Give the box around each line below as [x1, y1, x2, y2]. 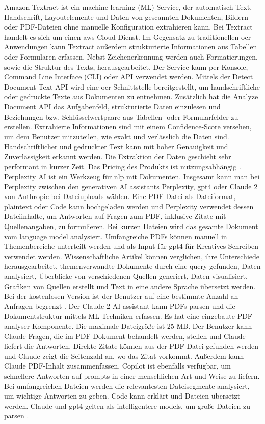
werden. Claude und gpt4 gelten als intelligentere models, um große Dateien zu [4, 400, 251, 411]
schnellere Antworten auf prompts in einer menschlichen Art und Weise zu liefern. [4, 370, 260, 381]
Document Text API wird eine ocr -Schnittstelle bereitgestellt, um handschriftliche [4, 81, 260, 92]
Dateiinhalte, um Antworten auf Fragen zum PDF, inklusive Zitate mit [4, 211, 226, 221]
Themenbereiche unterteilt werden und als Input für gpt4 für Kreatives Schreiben [4, 241, 259, 251]
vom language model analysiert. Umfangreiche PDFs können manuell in [4, 231, 227, 241]
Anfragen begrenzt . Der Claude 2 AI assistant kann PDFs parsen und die [4, 300, 235, 311]
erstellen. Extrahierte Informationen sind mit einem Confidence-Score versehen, [4, 121, 252, 132]
